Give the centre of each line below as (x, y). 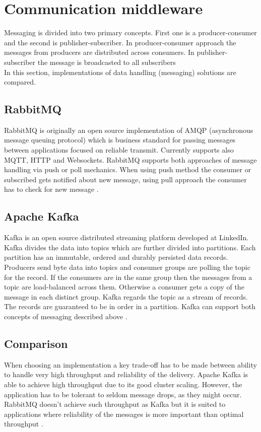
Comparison (36, 343)
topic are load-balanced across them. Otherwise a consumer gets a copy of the (124, 287)
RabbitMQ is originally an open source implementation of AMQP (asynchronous (129, 130)
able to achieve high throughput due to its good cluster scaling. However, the (123, 384)
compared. (20, 82)
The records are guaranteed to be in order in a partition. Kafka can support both (130, 306)
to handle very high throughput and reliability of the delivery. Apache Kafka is (126, 374)
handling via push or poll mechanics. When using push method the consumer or (128, 169)
